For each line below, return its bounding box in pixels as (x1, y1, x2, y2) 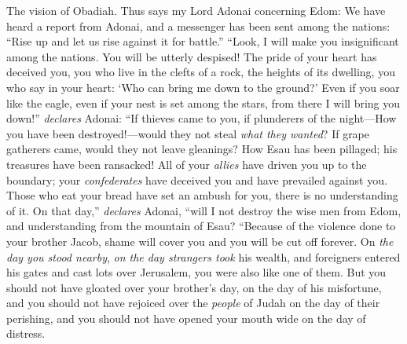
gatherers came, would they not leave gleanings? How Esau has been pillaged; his (6, 141, 398, 157)
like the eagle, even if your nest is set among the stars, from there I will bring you (6, 94, 401, 111)
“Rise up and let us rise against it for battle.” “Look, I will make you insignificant (6, 33, 399, 49)
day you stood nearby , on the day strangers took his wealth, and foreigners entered (6, 248, 401, 265)
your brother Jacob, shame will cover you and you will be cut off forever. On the (6, 232, 394, 249)
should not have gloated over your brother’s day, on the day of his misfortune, (6, 279, 382, 295)
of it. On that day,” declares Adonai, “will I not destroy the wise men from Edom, (6, 202, 401, 218)
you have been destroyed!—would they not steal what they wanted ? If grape (6, 125, 370, 141)
